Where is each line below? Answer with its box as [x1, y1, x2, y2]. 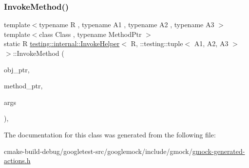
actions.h [4, 155, 31, 166]
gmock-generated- [192, 146, 245, 156]
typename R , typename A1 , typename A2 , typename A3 [39, 19, 214, 30]
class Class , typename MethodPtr [39, 29, 142, 39]
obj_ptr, [4, 64, 30, 74]
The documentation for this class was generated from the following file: [4, 129, 216, 139]
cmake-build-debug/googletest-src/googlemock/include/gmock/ [4, 146, 192, 156]
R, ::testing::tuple [131, 38, 183, 49]
